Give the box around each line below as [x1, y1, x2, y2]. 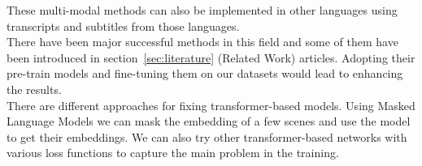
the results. [7, 80, 62, 97]
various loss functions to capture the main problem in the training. [7, 144, 339, 161]
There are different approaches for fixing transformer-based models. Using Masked [7, 96, 415, 113]
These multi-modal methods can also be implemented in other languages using [7, 2, 398, 18]
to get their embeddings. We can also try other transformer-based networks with [7, 128, 407, 145]
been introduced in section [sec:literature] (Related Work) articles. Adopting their [7, 49, 415, 66]
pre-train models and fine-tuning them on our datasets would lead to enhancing [7, 65, 403, 82]
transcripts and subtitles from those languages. [7, 17, 240, 34]
